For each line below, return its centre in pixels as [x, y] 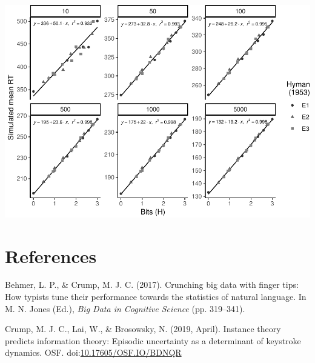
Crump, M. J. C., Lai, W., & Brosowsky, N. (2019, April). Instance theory [143, 329]
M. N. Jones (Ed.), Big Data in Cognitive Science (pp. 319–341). [125, 308]
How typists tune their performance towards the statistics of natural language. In [156, 297]
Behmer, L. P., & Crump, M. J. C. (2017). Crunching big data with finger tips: [152, 285]
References [51, 255]
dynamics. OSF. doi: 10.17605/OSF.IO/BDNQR [93, 352]
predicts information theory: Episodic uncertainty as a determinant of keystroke [153, 340]
